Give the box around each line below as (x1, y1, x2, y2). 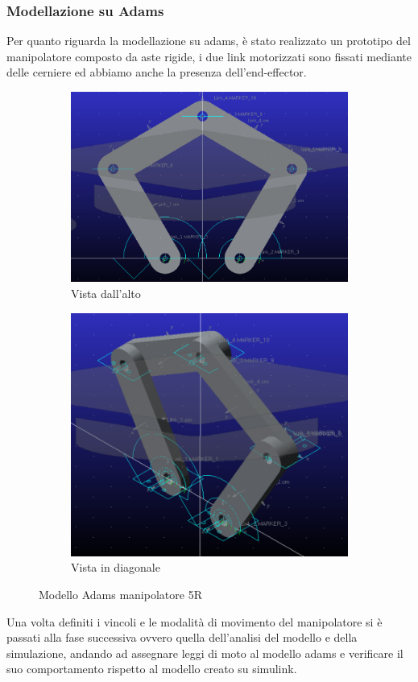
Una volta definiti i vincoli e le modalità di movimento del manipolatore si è (6, 613, 383, 630)
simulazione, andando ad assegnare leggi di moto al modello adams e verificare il (6, 644, 404, 661)
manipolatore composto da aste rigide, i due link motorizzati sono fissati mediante (6, 48, 412, 64)
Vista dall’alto (71, 284, 141, 301)
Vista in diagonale (71, 559, 160, 576)
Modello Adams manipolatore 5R (39, 586, 202, 603)
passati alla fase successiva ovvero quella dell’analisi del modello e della (6, 629, 358, 646)
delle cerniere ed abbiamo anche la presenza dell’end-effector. (6, 64, 307, 81)
